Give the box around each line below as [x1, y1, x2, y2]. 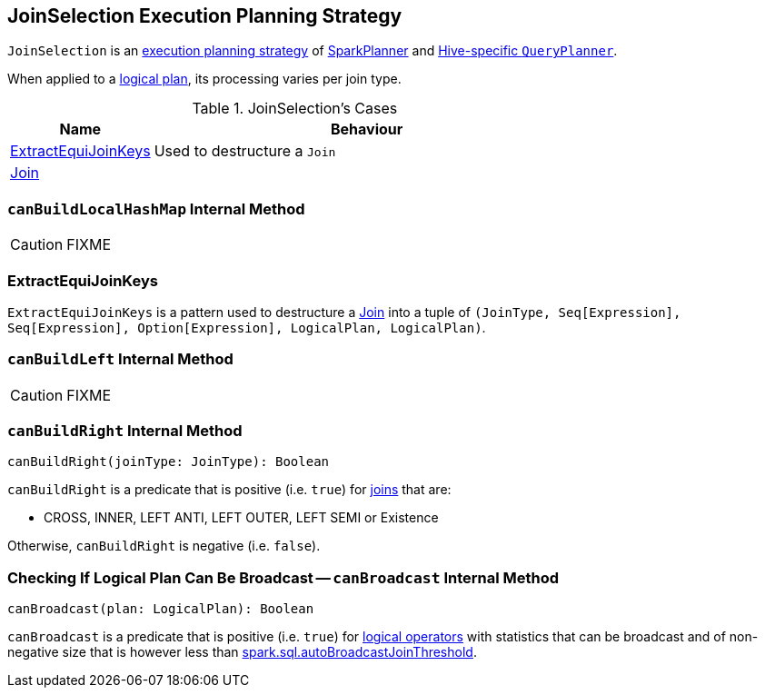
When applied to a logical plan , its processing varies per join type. [7, 71, 402, 87]
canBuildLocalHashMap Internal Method [7, 199, 305, 218]
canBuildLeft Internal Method [7, 350, 233, 369]
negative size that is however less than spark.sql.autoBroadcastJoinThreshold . [7, 644, 477, 660]
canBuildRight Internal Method [7, 422, 243, 441]
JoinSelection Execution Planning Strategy [7, 5, 402, 27]
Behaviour [330, 120, 403, 139]
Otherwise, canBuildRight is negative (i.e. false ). [7, 538, 321, 554]
